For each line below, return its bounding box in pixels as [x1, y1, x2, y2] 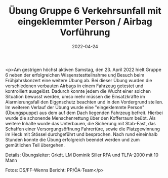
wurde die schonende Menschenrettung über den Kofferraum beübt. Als [5, 115, 156, 121]
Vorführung [60, 27, 110, 38]
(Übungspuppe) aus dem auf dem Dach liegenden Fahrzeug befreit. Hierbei [5, 110, 163, 116]
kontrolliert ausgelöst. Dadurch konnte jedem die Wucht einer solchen [5, 88, 151, 94]
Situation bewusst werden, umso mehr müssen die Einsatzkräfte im [5, 93, 145, 99]
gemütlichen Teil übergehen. [5, 142, 65, 148]
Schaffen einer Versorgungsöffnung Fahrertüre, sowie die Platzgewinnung [5, 126, 160, 132]
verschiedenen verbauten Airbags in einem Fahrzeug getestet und [5, 83, 144, 89]
